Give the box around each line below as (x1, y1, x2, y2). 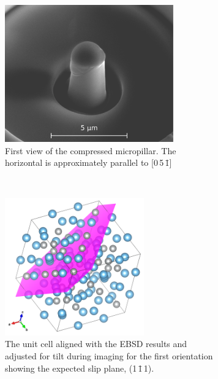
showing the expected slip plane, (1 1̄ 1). (5, 361, 154, 374)
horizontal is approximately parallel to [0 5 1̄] (5, 156, 172, 169)
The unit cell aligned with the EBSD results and (5, 337, 187, 350)
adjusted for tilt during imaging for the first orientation (5, 350, 213, 362)
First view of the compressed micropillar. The (5, 144, 176, 157)
